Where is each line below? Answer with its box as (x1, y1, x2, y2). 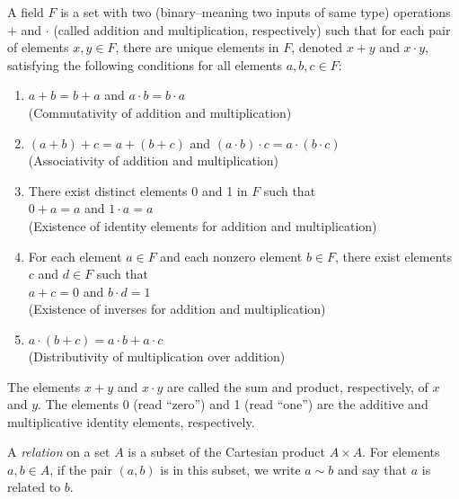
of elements (7, 38, 69, 57)
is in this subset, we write (160, 459, 301, 478)
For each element (28, 246, 122, 265)
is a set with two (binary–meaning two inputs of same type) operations (60, 3, 451, 21)
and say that (337, 459, 408, 478)
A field (7, 3, 44, 21)
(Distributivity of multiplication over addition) (28, 346, 286, 365)
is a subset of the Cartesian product (128, 442, 326, 461)
